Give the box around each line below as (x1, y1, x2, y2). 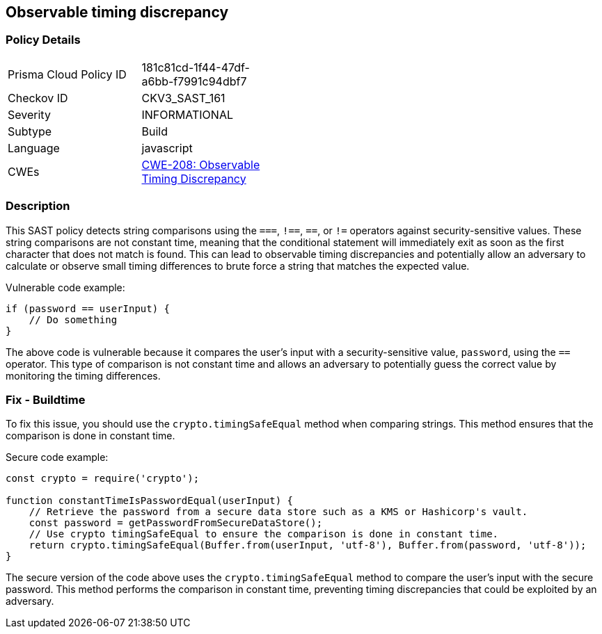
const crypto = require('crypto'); (6, 473, 200, 485)
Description (6, 199, 70, 213)
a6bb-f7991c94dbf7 (141, 74, 247, 88)
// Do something (29, 314, 118, 325)
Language (8, 140, 60, 155)
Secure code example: (6, 451, 109, 464)
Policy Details (6, 33, 81, 47)
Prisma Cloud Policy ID (8, 67, 127, 81)
